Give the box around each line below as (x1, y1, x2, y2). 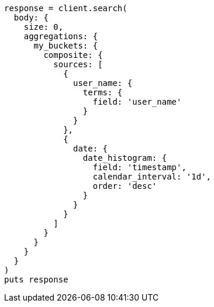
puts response (4, 275, 68, 284)
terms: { (82, 88, 123, 97)
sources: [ (53, 60, 103, 69)
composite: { (43, 50, 103, 60)
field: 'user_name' (92, 97, 182, 106)
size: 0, (23, 22, 64, 32)
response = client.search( (4, 4, 127, 13)
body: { (13, 13, 49, 22)
